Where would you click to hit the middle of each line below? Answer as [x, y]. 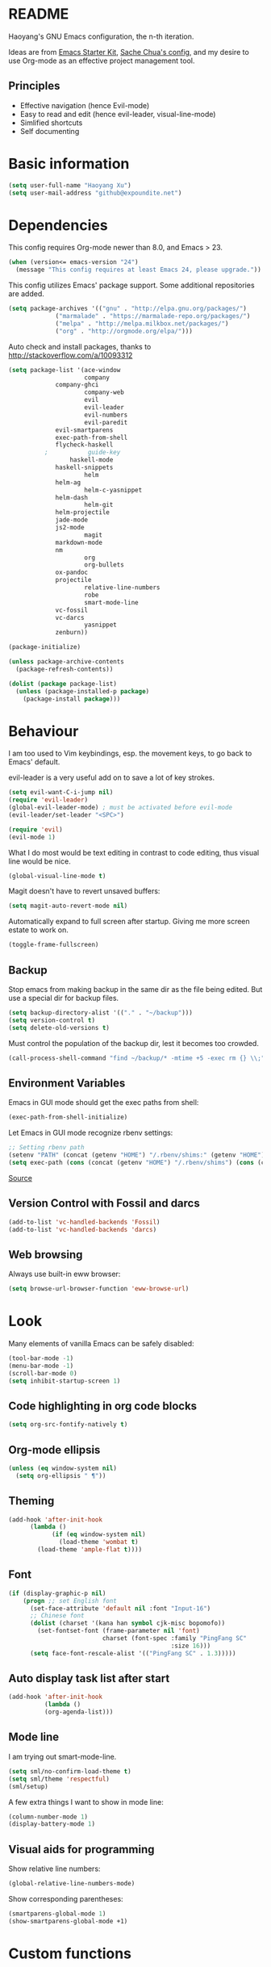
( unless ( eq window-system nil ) [63, 1468]
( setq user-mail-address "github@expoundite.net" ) [95, 193]
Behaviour [44, 731]
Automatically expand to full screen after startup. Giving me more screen [129, 922]
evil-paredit [106, 422]
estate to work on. [38, 930]
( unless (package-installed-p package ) [83, 691]
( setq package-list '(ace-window [65, 370]
